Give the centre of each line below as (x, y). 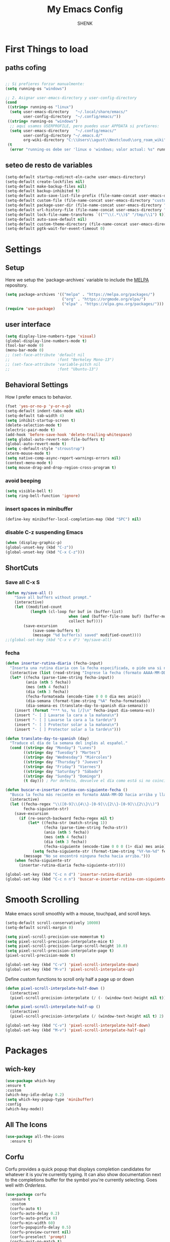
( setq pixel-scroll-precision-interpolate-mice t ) (60, 941)
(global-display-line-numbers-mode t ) (46, 341)
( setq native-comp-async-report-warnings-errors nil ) (63, 458)
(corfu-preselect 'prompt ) (38, 1237)
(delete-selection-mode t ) (34, 425)
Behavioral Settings (37, 385)
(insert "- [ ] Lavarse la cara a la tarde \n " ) (65, 720)
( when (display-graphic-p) (34, 543)
